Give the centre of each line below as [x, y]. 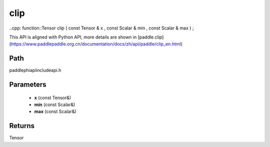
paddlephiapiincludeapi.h [35, 70]
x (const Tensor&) [53, 97]
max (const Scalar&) [55, 111]
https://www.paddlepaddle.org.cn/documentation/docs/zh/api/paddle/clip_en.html [96, 44]
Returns [22, 126]
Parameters [28, 85]
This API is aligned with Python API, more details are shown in [73, 37]
